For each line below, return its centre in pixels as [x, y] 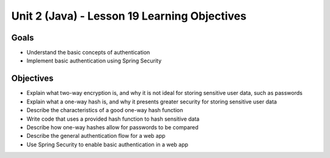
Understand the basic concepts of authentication [88, 53]
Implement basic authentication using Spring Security [94, 61]
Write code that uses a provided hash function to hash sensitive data [113, 119]
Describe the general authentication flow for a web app [96, 136]
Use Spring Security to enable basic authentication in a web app [108, 145]
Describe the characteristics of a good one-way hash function [105, 110]
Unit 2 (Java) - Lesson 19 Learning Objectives [129, 16]
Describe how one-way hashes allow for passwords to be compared [112, 127]
